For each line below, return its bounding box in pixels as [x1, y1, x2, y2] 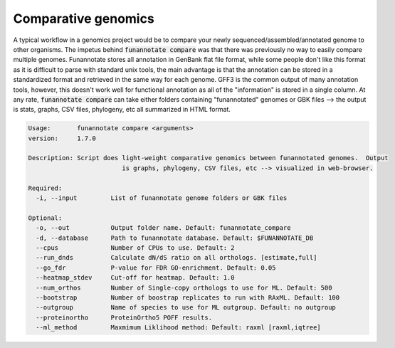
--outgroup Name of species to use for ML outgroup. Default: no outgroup [36, 303, 336, 312]
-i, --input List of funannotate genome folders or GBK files [36, 194, 288, 202]
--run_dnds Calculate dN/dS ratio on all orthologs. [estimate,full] [36, 253, 317, 262]
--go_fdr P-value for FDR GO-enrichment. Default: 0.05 [36, 263, 276, 272]
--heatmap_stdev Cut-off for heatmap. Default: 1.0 [36, 274, 235, 282]
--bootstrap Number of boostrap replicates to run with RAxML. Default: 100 [36, 293, 340, 302]
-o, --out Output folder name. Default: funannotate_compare [36, 224, 291, 232]
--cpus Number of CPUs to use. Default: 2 [36, 243, 235, 252]
